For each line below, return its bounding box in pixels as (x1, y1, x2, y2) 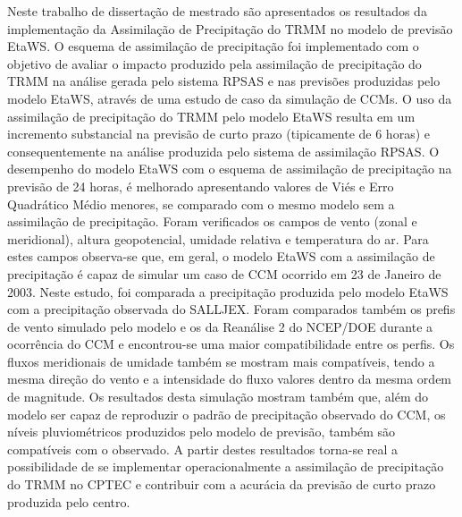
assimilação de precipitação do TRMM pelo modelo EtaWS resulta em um (7, 106, 416, 125)
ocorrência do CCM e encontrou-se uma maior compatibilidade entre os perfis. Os (7, 335, 455, 353)
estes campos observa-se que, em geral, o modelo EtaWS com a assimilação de (7, 247, 435, 266)
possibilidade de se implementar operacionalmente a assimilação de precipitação (7, 457, 444, 476)
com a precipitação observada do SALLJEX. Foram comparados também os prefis (7, 300, 456, 318)
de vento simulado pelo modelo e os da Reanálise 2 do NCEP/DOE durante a (7, 317, 433, 335)
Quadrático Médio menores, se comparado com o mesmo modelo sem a (7, 194, 395, 213)
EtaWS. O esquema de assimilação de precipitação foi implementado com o (7, 37, 419, 55)
